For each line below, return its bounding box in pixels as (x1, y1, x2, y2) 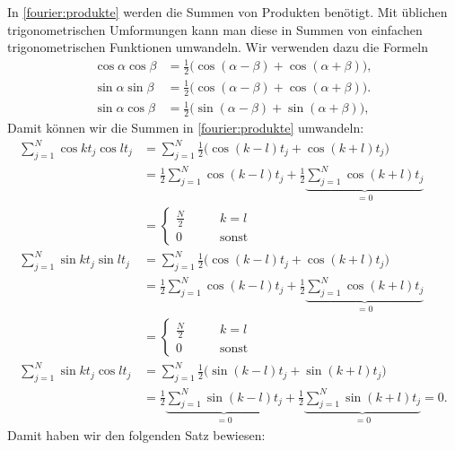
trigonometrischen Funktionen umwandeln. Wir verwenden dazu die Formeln (7, 38, 428, 56)
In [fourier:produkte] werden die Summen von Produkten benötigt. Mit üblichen (7, 3, 448, 21)
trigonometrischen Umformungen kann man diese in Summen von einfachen (7, 20, 423, 39)
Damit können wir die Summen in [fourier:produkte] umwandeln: (7, 117, 364, 136)
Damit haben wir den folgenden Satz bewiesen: (7, 425, 266, 444)
